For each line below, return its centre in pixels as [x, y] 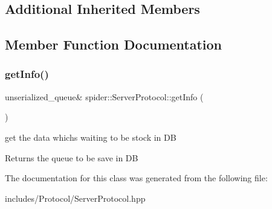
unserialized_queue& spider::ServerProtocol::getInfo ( [104, 96]
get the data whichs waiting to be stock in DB [91, 137]
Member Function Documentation [114, 44]
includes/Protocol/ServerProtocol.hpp [75, 198]
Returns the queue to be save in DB [72, 157]
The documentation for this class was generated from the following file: [136, 178]
